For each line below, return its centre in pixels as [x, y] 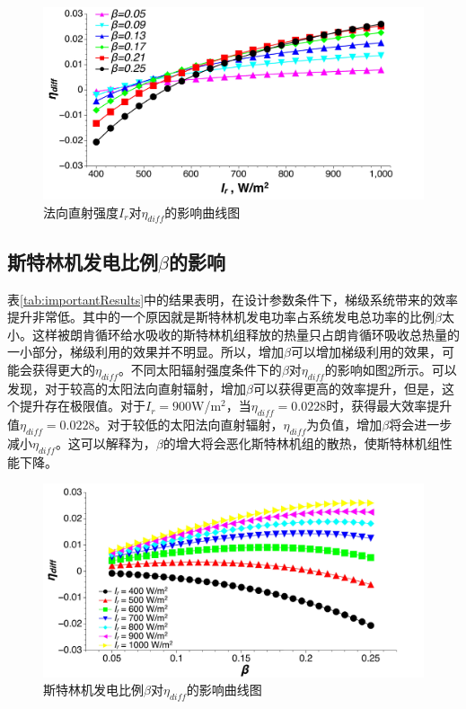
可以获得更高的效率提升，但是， [347, 388]
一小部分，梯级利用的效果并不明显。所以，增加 [145, 352]
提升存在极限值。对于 [82, 406]
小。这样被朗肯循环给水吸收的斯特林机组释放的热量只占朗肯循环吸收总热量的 [233, 334]
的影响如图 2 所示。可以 [391, 370]
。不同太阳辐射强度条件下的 [200, 370]
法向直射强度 [81, 212]
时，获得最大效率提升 [389, 406]
